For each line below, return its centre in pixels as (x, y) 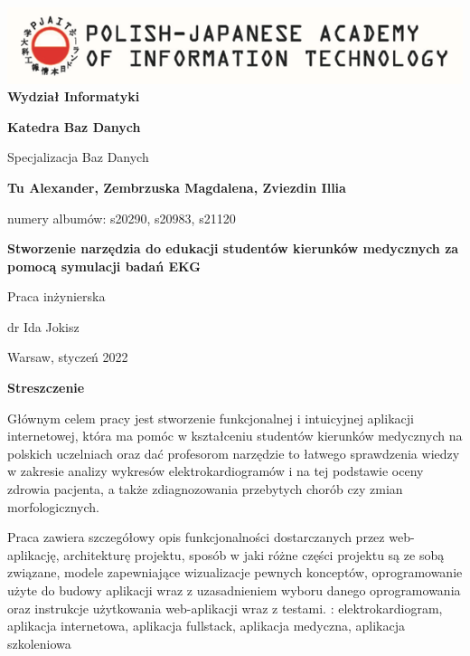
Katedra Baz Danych (74, 126)
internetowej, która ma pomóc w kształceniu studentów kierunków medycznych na (235, 436)
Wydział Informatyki (74, 96)
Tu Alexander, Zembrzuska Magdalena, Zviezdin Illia (177, 187)
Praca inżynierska (56, 296)
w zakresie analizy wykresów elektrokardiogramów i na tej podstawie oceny (216, 471)
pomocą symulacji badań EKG (104, 266)
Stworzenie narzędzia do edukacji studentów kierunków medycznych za (233, 248)
